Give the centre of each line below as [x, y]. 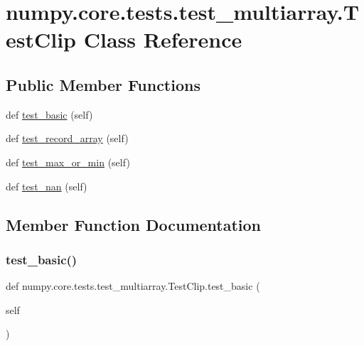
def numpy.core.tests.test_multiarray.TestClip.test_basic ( [133, 286]
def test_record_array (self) [67, 138]
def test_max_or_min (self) [68, 162]
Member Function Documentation [134, 224]
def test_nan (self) [47, 186]
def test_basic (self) [49, 114]
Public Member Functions [103, 84]
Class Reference [163, 39]
